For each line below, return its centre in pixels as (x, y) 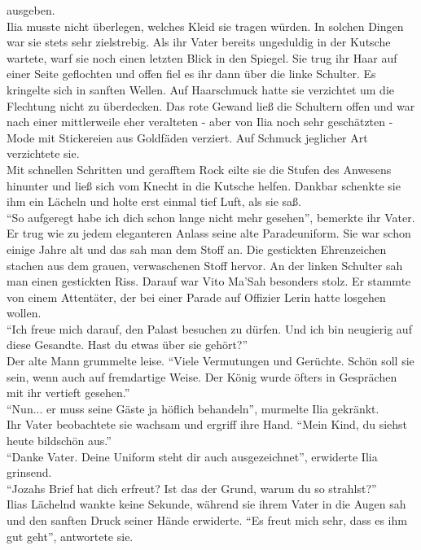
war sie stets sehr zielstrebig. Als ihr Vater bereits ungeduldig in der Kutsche (199, 42)
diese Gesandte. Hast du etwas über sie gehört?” (127, 345)
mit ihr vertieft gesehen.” (68, 393)
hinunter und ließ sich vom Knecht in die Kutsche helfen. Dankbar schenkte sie (204, 185)
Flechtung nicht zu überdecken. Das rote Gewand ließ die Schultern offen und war (211, 105)
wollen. (24, 313)
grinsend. (29, 472)
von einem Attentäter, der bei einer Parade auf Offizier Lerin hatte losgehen (196, 297)
